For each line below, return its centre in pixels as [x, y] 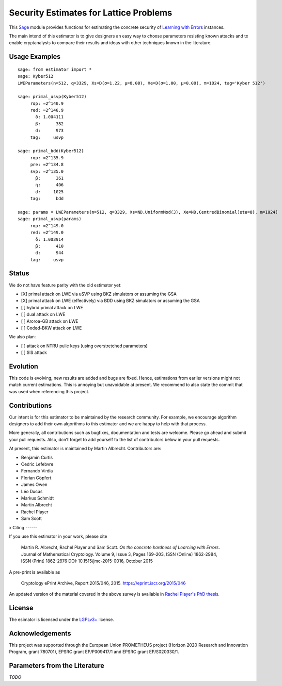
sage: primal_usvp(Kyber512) [52, 97]
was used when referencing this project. [49, 391]
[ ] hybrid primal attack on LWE [52, 307]
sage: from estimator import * [55, 69]
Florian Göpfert [36, 478]
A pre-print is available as [34, 572]
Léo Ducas [32, 491]
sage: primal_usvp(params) [50, 219]
